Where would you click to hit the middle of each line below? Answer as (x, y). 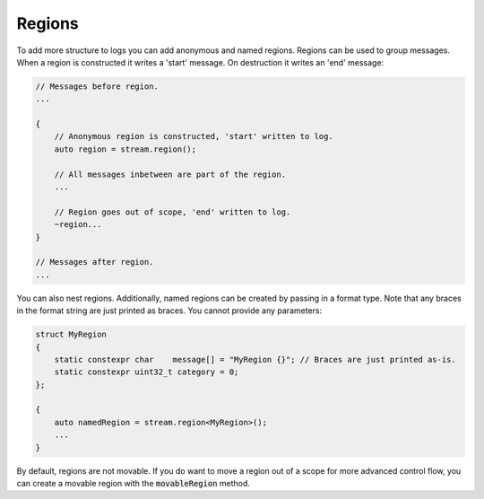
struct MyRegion (71, 335)
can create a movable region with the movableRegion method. (134, 484)
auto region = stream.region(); (125, 149)
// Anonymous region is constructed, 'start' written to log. (194, 136)
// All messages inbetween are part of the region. (170, 174)
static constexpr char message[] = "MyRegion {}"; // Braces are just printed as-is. (255, 359)
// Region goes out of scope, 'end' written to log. (173, 212)
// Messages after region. (95, 262)
